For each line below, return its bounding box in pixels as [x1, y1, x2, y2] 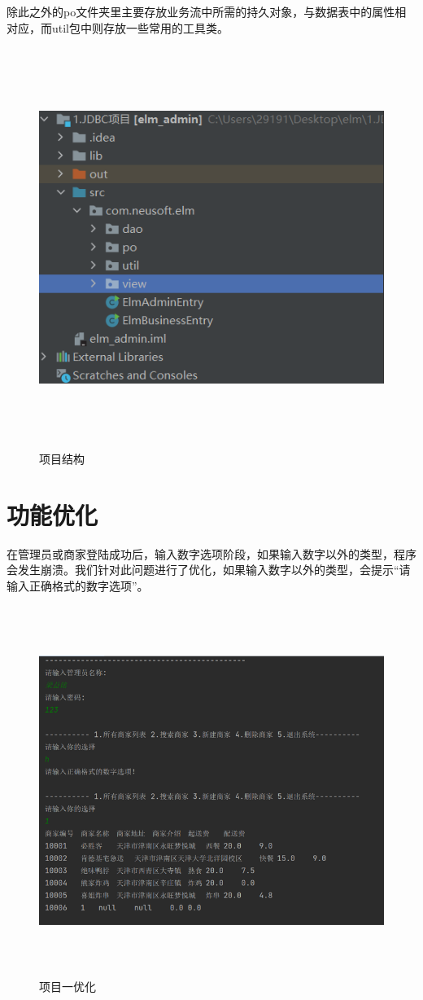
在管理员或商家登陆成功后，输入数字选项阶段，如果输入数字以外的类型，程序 [7, 545, 416, 562]
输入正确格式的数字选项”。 [7, 577, 149, 594]
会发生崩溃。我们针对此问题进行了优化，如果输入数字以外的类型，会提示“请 [7, 561, 411, 578]
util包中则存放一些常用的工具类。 [51, 19, 229, 36]
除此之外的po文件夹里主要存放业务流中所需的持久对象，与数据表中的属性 [7, 3, 395, 20]
